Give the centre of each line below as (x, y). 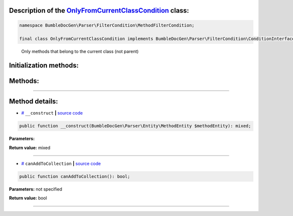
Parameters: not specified (36, 189)
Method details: (33, 102)
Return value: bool (28, 198)
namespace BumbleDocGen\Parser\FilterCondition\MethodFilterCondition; (107, 25)
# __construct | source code (52, 113)
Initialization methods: (44, 66)
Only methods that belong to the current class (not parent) (80, 52)
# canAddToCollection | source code (61, 164)
